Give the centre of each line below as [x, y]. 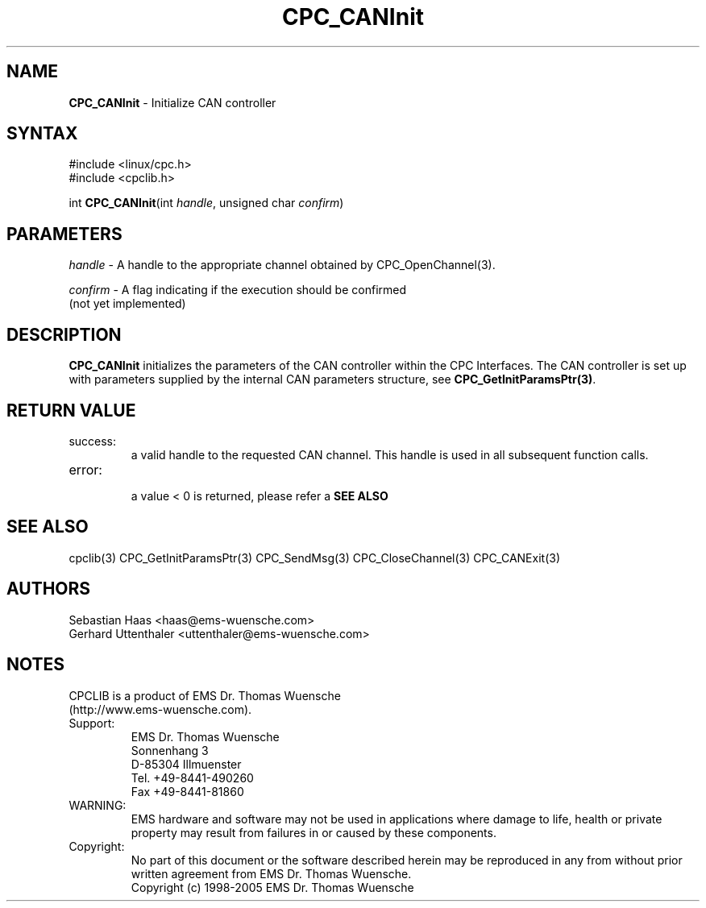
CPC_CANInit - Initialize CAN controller [172, 102]
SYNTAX [42, 134]
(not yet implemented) [127, 304]
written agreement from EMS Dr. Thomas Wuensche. [271, 873]
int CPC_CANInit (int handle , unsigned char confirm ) [206, 203]
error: [85, 469]
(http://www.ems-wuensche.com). [160, 709]
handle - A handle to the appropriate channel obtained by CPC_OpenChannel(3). [282, 265]
